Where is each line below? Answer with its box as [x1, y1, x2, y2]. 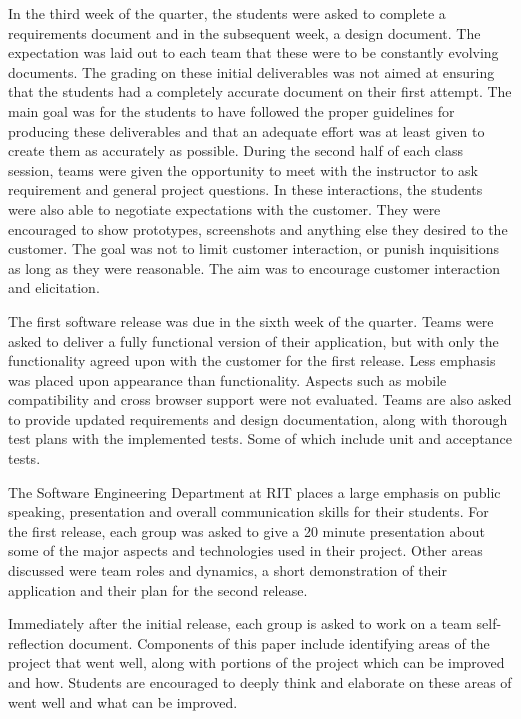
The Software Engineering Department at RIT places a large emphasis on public [8, 481, 501, 502]
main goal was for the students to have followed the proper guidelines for [8, 100, 455, 121]
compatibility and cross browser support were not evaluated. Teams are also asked [8, 389, 512, 410]
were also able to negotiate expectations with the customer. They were [8, 198, 441, 219]
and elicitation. [8, 277, 100, 298]
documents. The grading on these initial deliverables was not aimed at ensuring [8, 61, 495, 82]
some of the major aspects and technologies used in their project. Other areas [8, 540, 483, 561]
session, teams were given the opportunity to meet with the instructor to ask [8, 159, 478, 180]
